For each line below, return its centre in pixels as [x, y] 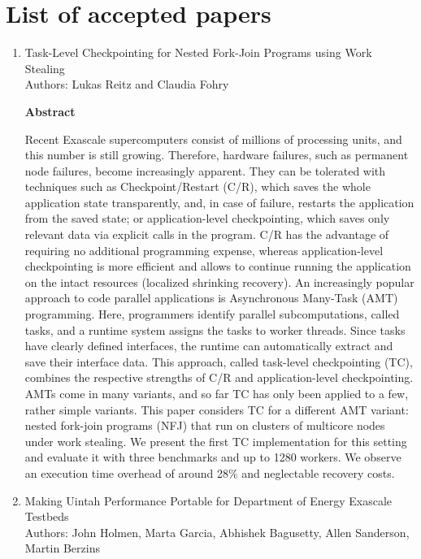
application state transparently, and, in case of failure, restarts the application [219, 202]
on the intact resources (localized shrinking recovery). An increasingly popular [219, 282]
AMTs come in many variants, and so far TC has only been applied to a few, [217, 393]
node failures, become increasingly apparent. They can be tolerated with [205, 170]
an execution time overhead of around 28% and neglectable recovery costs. [210, 472]
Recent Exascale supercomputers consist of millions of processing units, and [213, 139]
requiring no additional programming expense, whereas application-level [204, 250]
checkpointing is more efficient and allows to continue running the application [218, 266]
